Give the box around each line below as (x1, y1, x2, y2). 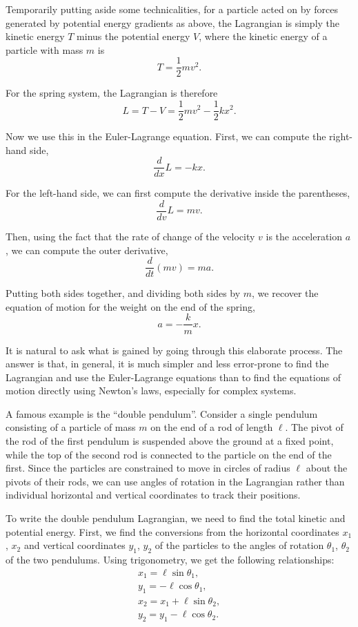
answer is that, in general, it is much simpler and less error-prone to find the (6, 356, 329, 371)
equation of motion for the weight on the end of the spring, (6, 299, 255, 313)
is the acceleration (266, 229, 343, 243)
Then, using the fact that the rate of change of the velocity (6, 229, 255, 243)
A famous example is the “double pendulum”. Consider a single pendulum (6, 406, 318, 421)
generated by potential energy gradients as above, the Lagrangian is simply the (6, 15, 340, 30)
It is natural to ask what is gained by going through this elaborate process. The (6, 343, 343, 357)
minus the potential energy (77, 29, 190, 44)
